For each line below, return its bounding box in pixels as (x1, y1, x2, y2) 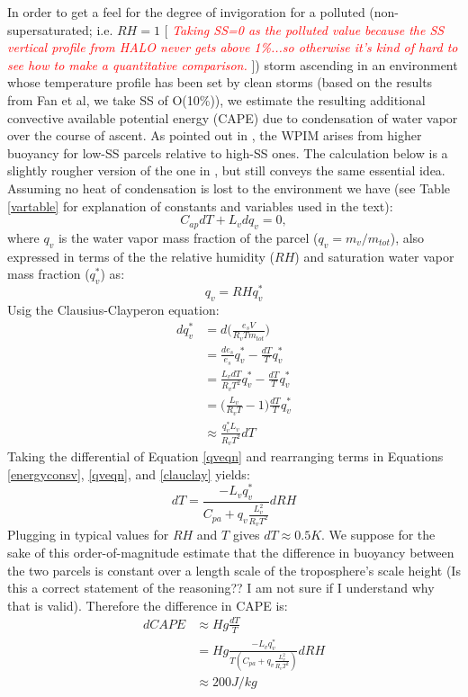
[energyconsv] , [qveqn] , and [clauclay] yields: (7, 464, 250, 483)
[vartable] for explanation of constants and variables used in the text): (7, 196, 393, 215)
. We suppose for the (321, 525, 436, 544)
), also (390, 228, 425, 246)
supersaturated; (7, 20, 93, 39)
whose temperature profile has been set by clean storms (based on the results (7, 73, 433, 92)
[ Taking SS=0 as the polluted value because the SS (164, 20, 445, 39)
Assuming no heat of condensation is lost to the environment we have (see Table (7, 178, 450, 197)
